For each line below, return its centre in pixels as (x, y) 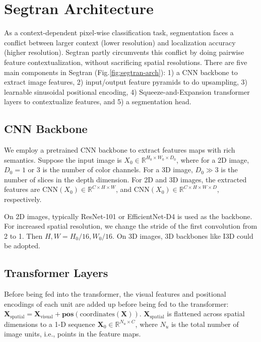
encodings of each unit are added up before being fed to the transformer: (116, 303)
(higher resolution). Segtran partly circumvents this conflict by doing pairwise (124, 52)
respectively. (23, 199)
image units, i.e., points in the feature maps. (73, 334)
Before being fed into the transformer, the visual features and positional (115, 294)
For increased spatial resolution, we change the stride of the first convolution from (131, 226)
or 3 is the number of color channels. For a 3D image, (110, 169)
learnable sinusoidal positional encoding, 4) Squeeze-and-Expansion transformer (127, 91)
